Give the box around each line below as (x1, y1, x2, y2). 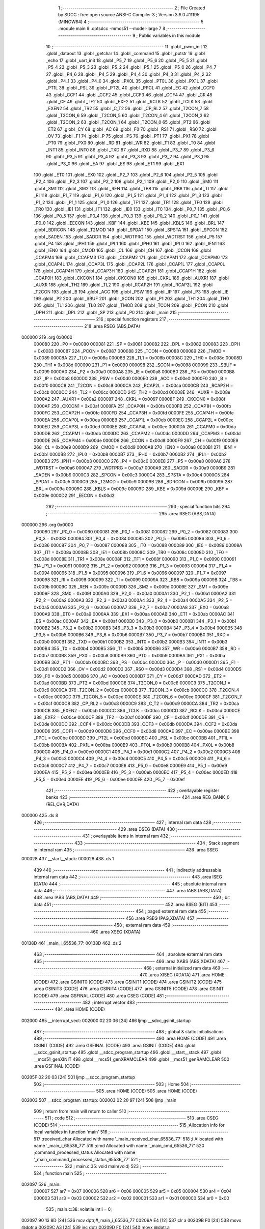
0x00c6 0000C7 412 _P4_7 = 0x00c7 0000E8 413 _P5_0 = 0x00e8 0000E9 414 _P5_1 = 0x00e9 (33, 762, 228, 768)
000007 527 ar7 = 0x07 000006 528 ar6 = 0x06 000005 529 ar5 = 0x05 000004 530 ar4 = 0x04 (33, 1188, 232, 1194)
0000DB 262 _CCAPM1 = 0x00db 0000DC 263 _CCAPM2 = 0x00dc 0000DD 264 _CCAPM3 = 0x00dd (33, 431, 241, 437)
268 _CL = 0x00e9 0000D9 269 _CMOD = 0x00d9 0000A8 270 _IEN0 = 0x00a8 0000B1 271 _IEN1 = (33, 444, 237, 450)
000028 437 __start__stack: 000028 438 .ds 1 (21, 856, 114, 862)
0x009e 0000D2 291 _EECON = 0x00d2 (33, 492, 115, 498)
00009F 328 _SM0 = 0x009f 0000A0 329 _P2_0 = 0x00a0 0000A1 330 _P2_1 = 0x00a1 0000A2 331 (33, 590, 236, 597)
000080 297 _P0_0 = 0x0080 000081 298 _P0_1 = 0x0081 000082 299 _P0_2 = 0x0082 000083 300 (33, 528, 238, 534)
